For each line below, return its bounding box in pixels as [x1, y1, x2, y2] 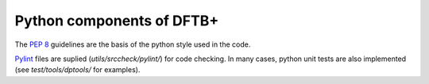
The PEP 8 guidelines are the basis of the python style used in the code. [14, 40, 251, 49]
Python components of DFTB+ [14, 12, 219, 29]
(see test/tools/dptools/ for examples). [14, 65, 141, 74]
